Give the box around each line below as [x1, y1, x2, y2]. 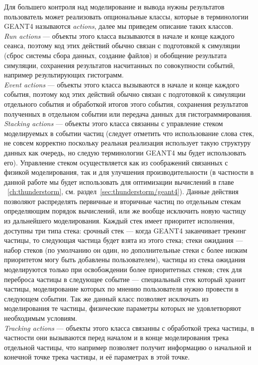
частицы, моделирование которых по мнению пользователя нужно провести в [4, 284, 239, 294]
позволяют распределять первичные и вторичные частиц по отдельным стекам [4, 196, 241, 206]
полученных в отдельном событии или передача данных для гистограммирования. [4, 108, 252, 119]
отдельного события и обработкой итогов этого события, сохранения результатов [4, 98, 249, 109]
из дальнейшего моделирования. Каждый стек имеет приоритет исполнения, [4, 216, 235, 226]
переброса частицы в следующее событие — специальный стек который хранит [4, 274, 246, 284]
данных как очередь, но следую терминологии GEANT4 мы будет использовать [4, 147, 247, 157]
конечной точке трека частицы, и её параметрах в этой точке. [4, 352, 190, 362]
